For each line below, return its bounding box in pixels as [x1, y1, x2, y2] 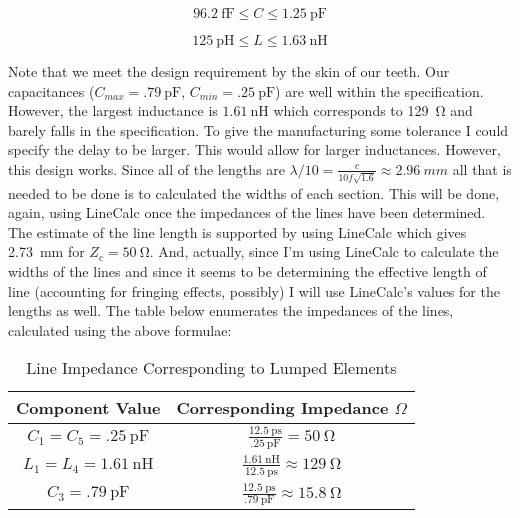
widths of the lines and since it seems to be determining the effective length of [8, 261, 487, 282]
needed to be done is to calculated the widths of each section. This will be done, [8, 182, 500, 203]
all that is [452, 158, 512, 179]
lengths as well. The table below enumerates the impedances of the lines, [8, 300, 454, 321]
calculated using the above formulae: [8, 319, 232, 340]
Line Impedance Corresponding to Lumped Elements [26, 356, 397, 380]
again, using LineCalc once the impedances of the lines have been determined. [8, 202, 486, 223]
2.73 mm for [8, 241, 85, 262]
